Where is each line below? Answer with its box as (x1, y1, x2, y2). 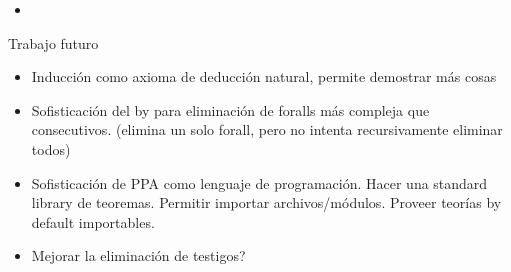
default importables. (31, 211, 155, 232)
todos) (31, 138, 71, 159)
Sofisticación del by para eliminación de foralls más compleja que (31, 99, 430, 120)
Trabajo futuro (8, 32, 99, 53)
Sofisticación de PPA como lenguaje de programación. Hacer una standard (31, 172, 488, 193)
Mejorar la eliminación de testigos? (31, 245, 246, 266)
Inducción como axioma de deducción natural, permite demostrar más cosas (31, 66, 497, 87)
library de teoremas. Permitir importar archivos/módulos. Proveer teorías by (31, 192, 502, 213)
